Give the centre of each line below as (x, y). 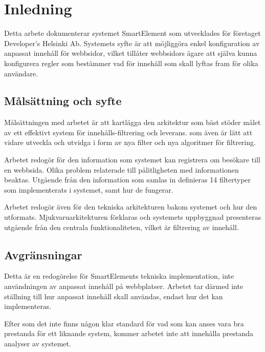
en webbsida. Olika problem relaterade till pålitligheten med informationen (122, 169)
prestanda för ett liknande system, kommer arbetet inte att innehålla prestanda (129, 333)
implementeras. (28, 306)
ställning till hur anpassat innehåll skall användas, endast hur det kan (114, 296)
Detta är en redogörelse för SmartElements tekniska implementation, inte (119, 276)
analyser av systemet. (38, 343)
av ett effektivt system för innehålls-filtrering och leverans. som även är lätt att (128, 132)
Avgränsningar (43, 254)
